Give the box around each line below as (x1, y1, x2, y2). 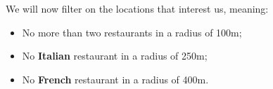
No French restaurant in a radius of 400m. (22, 71, 209, 86)
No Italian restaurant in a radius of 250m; (22, 48, 208, 63)
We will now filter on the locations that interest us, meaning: (6, 1, 269, 15)
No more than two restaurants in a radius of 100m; (22, 25, 242, 39)
